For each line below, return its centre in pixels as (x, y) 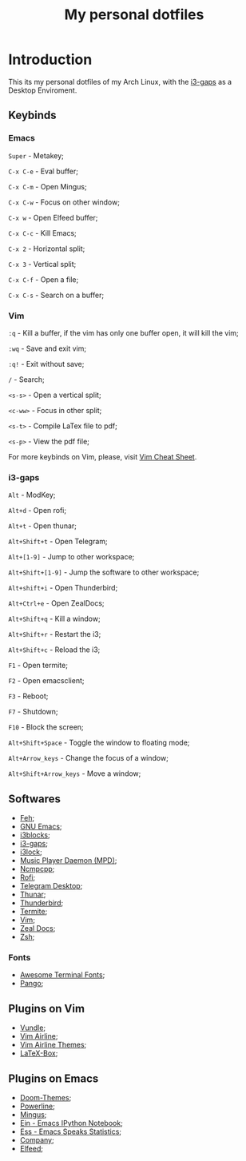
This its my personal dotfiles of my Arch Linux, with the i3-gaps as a (120, 82)
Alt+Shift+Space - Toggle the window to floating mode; (99, 743)
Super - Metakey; (36, 155)
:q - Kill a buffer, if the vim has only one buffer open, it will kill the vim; (124, 332)
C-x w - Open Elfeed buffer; (53, 217)
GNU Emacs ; (41, 827)
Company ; (37, 1139)
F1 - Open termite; (38, 666)
